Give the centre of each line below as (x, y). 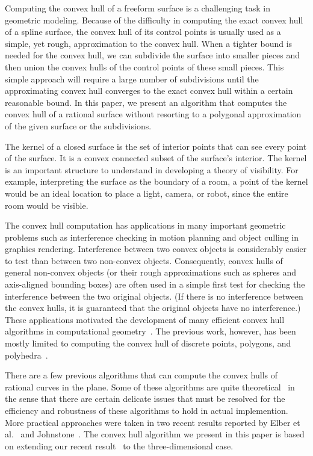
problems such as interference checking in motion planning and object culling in (152, 237)
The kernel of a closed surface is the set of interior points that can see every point (156, 146)
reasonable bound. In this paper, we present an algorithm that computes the (146, 102)
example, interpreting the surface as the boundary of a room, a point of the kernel (156, 181)
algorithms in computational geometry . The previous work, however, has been (150, 331)
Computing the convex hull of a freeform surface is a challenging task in (138, 8)
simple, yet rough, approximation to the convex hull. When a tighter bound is (149, 43)
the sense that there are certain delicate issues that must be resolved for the (145, 399)
